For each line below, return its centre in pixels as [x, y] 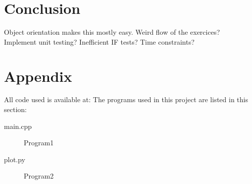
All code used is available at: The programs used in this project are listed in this [126, 99]
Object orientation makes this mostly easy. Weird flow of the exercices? [112, 32]
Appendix [38, 76]
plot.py [15, 159]
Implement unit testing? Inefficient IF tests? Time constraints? [99, 41]
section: [15, 109]
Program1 [39, 143]
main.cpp [18, 126]
